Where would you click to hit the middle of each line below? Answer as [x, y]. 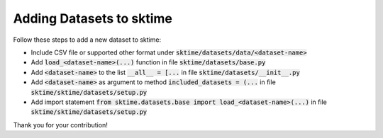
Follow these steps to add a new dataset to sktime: [87, 40]
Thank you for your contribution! [60, 125]
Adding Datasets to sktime [93, 18]
